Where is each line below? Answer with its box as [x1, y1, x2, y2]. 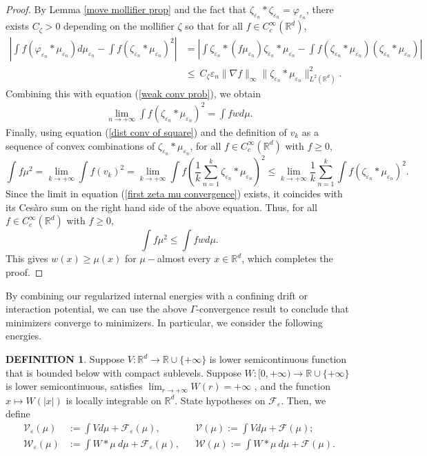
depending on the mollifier [63, 19, 175, 33]
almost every [157, 251, 211, 266]
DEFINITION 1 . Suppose [6, 352, 125, 366]
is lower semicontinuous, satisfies [6, 379, 143, 393]
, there [306, 2, 334, 16]
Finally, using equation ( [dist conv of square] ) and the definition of [6, 124, 287, 139]
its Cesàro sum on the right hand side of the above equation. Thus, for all [6, 199, 318, 214]
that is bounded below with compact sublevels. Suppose [6, 365, 241, 379]
